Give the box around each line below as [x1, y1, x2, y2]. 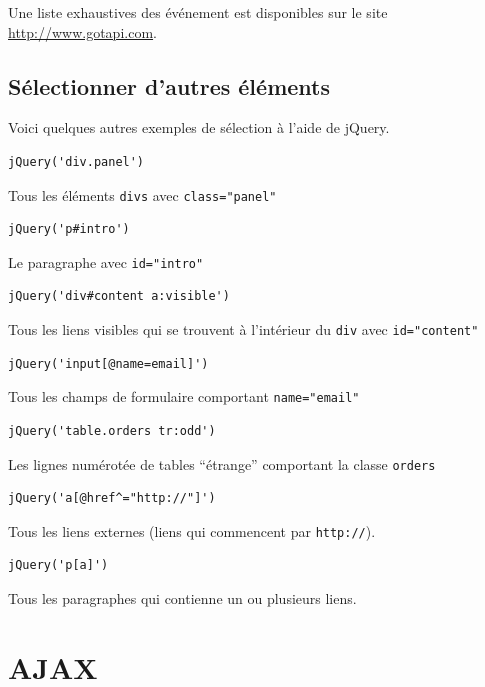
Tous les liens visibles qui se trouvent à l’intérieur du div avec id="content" [8, 319, 479, 340]
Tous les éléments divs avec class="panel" [8, 184, 277, 205]
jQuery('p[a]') [8, 558, 109, 573]
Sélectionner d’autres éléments [8, 70, 330, 101]
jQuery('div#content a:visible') [8, 289, 230, 304]
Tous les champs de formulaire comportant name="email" [8, 386, 360, 407]
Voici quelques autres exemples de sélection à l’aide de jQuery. [8, 117, 390, 138]
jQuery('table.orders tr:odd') [8, 423, 216, 438]
